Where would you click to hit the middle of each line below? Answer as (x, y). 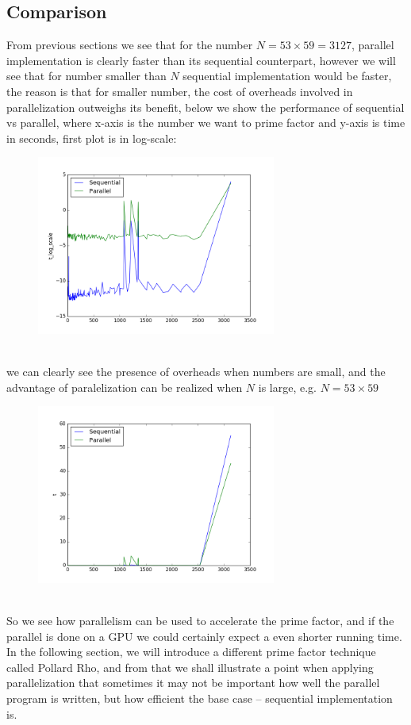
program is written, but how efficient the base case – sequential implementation (200, 698)
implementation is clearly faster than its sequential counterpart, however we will (201, 60)
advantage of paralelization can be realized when (125, 387)
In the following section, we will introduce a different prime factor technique (191, 652)
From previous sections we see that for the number (130, 45)
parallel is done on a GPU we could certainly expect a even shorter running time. (204, 636)
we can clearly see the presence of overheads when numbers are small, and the (196, 372)
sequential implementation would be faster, (287, 76)
